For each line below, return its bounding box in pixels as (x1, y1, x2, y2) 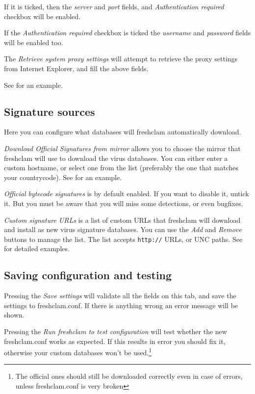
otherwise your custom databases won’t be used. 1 (4, 346, 152, 357)
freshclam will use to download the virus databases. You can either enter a (4, 153, 228, 163)
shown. (4, 310, 25, 320)
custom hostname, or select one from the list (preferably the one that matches (4, 162, 239, 173)
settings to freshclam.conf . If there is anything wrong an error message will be (4, 300, 238, 310)
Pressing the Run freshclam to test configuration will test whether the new (4, 326, 227, 336)
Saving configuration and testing (4, 267, 172, 283)
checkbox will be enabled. (4, 11, 80, 21)
